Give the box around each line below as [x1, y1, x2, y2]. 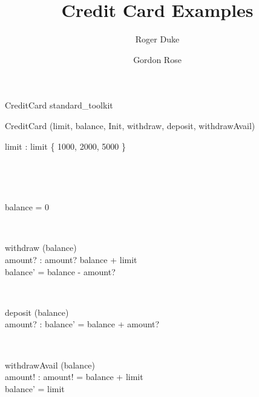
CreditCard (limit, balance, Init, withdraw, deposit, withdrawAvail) [5, 119, 255, 132]
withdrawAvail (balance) [5, 358, 96, 371]
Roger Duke [135, 33, 180, 45]
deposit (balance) [5, 305, 69, 318]
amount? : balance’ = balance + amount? [5, 318, 160, 330]
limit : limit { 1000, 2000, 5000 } [5, 139, 126, 152]
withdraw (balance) [5, 241, 77, 254]
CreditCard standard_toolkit [5, 99, 113, 112]
